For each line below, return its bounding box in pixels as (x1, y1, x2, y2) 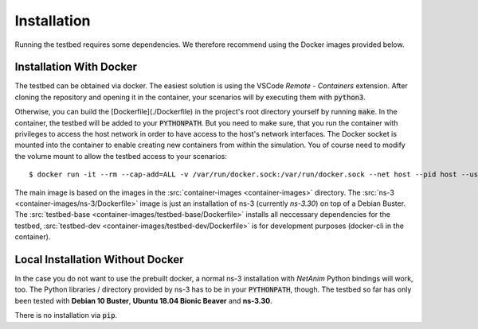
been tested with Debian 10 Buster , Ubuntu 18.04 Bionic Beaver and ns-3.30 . (14, 296, 272, 305)
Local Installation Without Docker (14, 253, 184, 266)
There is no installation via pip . (14, 311, 118, 320)
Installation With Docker (14, 60, 138, 74)
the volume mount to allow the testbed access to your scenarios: (14, 151, 227, 161)
